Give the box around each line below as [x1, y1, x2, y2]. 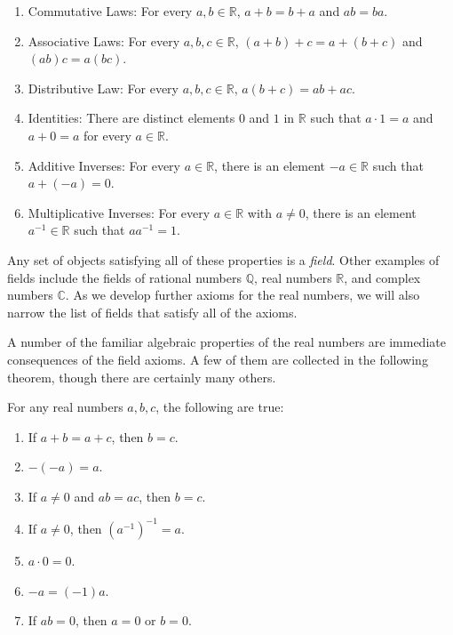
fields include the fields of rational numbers [7, 268, 242, 286]
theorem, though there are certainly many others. [7, 367, 276, 386]
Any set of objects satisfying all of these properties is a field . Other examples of [7, 250, 440, 269]
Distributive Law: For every [28, 78, 179, 97]
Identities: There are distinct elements [28, 109, 235, 127]
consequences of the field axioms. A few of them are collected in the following [7, 350, 428, 368]
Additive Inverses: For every [28, 156, 180, 174]
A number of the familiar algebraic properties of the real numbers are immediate [7, 333, 446, 351]
